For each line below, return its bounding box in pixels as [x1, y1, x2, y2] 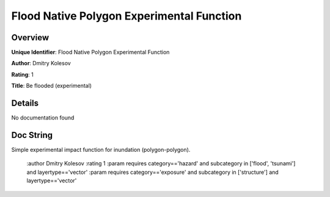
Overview [11, 32, 50, 43]
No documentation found [11, 114, 75, 121]
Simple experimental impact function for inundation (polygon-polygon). [11, 146, 191, 154]
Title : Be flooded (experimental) [11, 82, 92, 90]
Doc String [11, 130, 53, 140]
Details [11, 98, 39, 109]
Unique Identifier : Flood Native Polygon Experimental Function [11, 49, 170, 56]
